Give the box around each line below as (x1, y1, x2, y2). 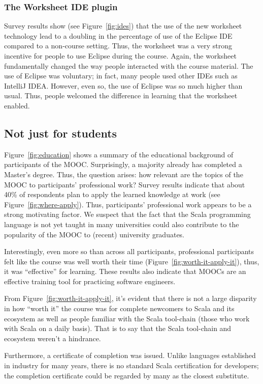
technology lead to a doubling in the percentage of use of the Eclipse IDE (4, 30, 233, 41)
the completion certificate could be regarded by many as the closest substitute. (4, 370, 249, 380)
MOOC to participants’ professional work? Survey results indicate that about (4, 179, 245, 189)
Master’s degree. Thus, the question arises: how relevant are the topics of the (4, 169, 243, 179)
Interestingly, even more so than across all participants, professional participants (4, 246, 254, 257)
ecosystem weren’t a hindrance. (4, 333, 101, 343)
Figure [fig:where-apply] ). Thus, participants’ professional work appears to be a (4, 199, 252, 209)
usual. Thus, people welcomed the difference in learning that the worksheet (4, 90, 238, 101)
